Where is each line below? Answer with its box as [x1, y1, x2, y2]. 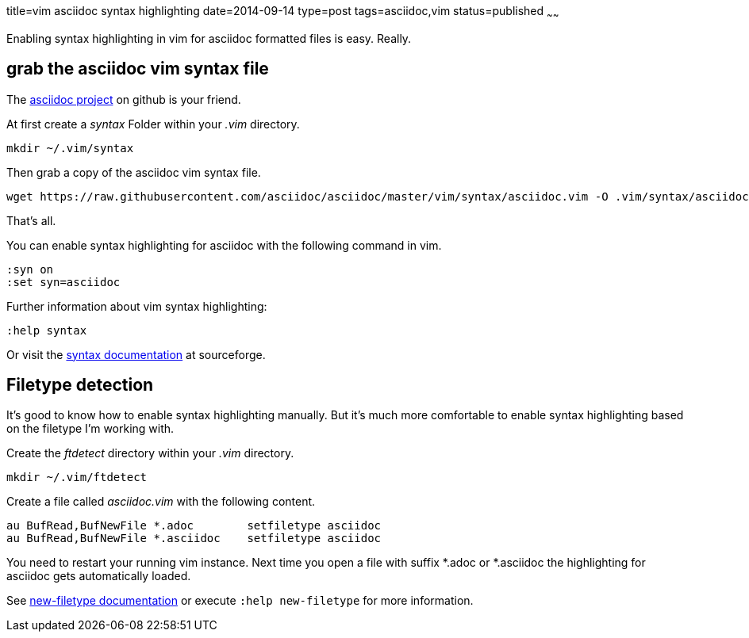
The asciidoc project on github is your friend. [6, 92, 241, 106]
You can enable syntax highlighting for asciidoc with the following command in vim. [6, 238, 442, 252]
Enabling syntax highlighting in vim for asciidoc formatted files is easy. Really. [6, 31, 412, 45]
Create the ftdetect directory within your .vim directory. [6, 446, 294, 460]
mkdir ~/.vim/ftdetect [6, 471, 148, 484]
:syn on [6, 262, 54, 276]
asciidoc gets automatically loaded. [6, 569, 191, 583]
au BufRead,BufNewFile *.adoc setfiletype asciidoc [6, 519, 382, 533]
